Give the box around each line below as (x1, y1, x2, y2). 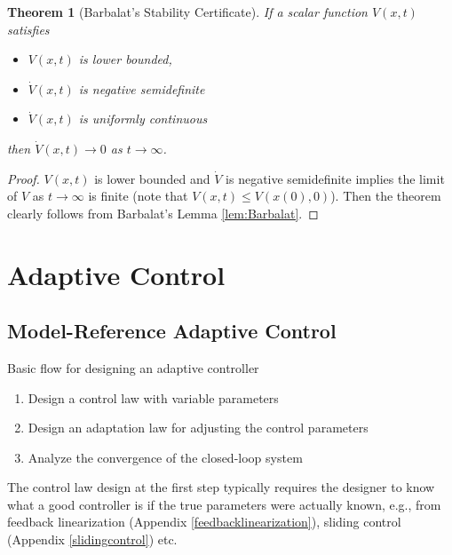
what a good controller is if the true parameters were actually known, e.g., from (7, 495, 441, 513)
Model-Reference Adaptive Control (7, 317, 337, 345)
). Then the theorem (330, 186, 441, 205)
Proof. (7, 169, 40, 187)
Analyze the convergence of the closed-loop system (28, 448, 303, 466)
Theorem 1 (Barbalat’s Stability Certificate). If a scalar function (7, 3, 368, 20)
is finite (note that (88, 186, 188, 205)
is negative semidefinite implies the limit (226, 169, 445, 187)
